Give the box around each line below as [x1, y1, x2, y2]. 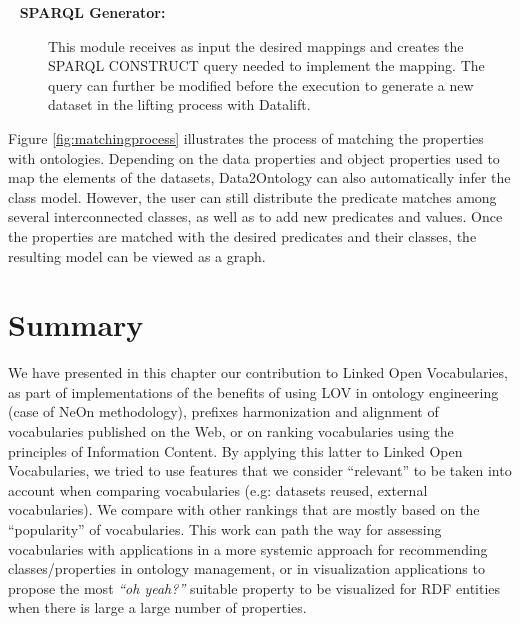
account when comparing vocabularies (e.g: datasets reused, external [8, 479, 428, 500]
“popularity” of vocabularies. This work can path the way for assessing [8, 519, 442, 539]
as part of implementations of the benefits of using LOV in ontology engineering [8, 381, 499, 402]
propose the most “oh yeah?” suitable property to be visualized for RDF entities [8, 577, 501, 598]
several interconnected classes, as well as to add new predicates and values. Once [8, 206, 503, 227]
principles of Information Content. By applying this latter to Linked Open [8, 440, 463, 461]
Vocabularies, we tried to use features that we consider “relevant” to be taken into [8, 460, 512, 481]
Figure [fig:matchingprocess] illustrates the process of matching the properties [8, 127, 484, 148]
